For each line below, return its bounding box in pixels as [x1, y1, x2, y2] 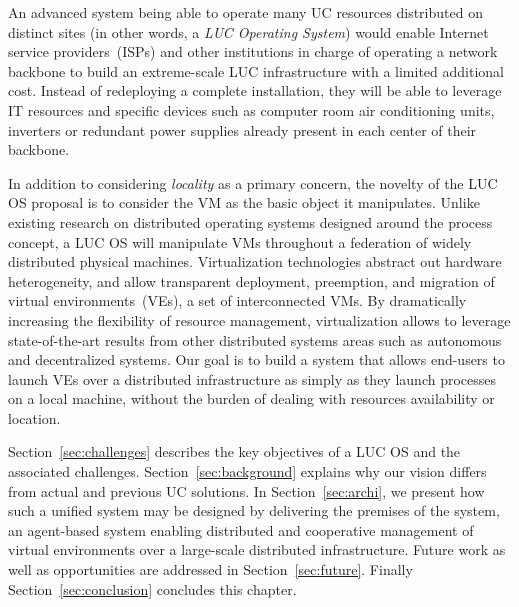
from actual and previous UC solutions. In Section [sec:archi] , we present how [8, 480, 485, 501]
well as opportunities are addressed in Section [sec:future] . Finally [8, 559, 413, 580]
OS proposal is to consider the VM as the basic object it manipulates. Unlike [8, 192, 480, 213]
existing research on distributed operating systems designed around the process [8, 211, 493, 232]
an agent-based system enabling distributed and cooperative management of [8, 519, 474, 540]
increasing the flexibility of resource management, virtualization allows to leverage [8, 309, 511, 330]
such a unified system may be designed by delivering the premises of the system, [8, 500, 500, 521]
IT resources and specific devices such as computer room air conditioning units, [8, 99, 495, 120]
